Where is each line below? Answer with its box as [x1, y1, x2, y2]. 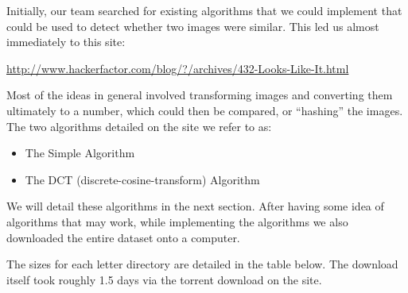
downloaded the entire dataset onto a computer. [6, 229, 240, 245]
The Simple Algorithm [25, 145, 135, 161]
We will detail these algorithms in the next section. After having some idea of [6, 198, 384, 214]
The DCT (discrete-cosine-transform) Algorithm [25, 171, 260, 187]
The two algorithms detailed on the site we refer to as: [6, 118, 272, 134]
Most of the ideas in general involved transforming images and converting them [6, 87, 393, 103]
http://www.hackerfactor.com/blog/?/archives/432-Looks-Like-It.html [6, 60, 349, 76]
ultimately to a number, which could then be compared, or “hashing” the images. [6, 102, 403, 118]
